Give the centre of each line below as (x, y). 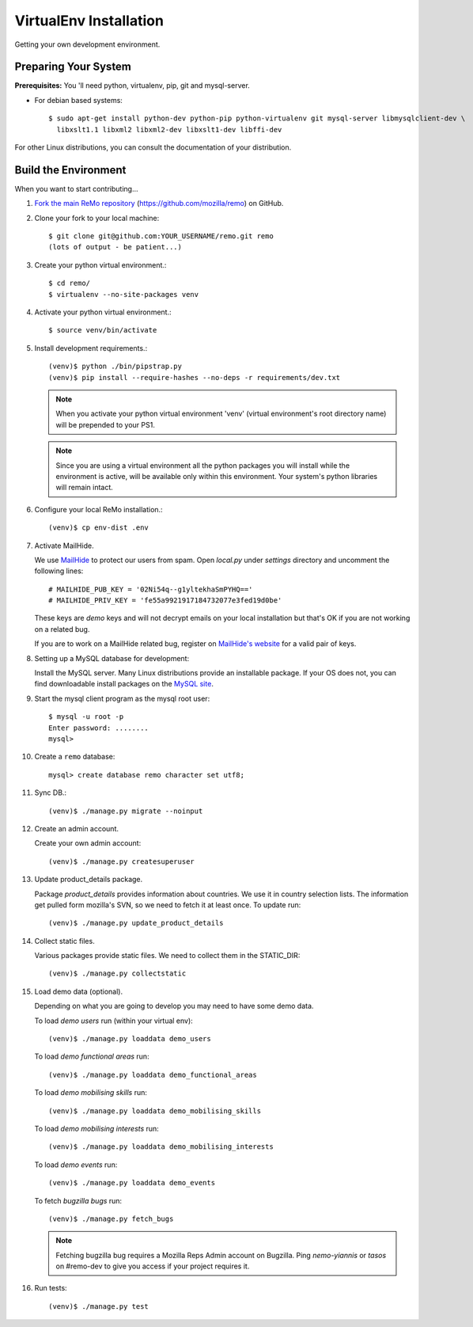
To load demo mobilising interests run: (97, 1128)
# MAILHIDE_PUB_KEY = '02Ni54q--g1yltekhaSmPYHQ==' (151, 589)
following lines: (59, 571)
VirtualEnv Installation (89, 21)
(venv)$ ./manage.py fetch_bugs (111, 1219)
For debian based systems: (78, 100)
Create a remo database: (75, 757)
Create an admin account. (76, 828)
